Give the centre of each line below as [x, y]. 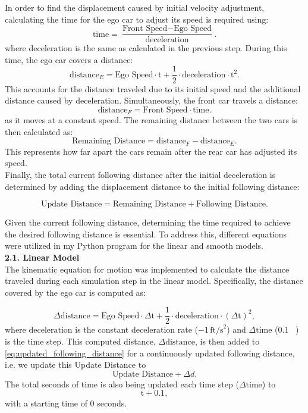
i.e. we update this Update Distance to [76, 364]
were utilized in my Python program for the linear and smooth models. [134, 245]
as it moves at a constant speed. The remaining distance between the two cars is [151, 120]
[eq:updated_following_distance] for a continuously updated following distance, [150, 353]
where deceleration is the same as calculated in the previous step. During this [146, 48]
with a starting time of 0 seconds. [66, 403]
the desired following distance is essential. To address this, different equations [146, 234]
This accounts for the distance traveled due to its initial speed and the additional [153, 88]
